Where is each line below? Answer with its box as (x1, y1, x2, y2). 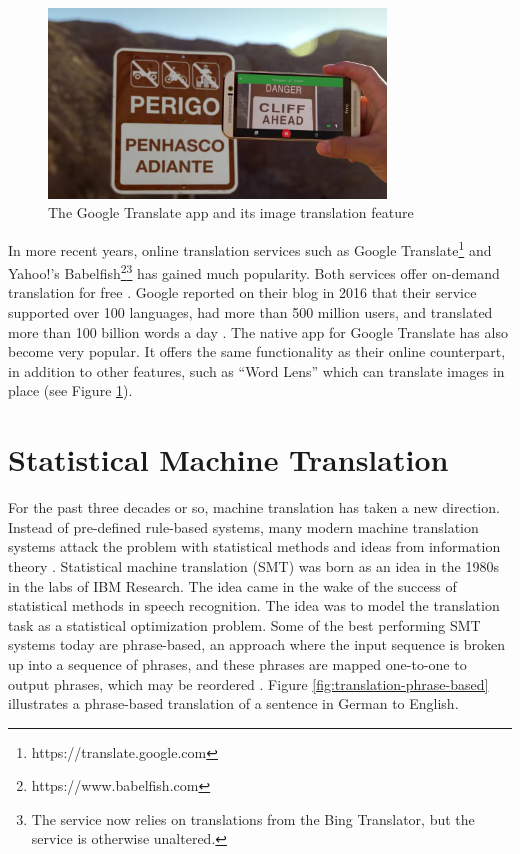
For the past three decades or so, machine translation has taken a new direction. (8, 497, 500, 518)
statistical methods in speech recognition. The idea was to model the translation (8, 595, 500, 616)
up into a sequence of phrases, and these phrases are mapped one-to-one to (8, 653, 467, 674)
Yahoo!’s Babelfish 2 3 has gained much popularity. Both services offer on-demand (8, 260, 500, 283)
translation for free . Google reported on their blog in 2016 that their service (8, 282, 477, 303)
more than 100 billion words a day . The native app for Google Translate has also (8, 321, 508, 342)
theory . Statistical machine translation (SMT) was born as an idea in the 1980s (8, 555, 499, 576)
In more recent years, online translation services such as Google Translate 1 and (8, 236, 492, 260)
